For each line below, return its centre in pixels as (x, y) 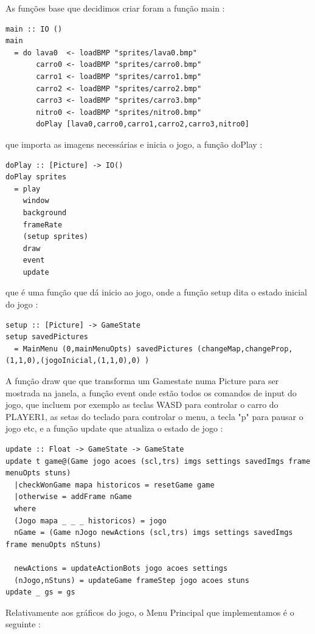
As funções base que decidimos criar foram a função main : (115, 8)
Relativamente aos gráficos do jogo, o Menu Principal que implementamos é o (150, 612)
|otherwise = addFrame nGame (73, 497)
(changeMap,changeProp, (245, 349)
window (36, 201)
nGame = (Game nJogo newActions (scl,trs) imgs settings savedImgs (154, 533)
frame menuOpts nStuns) (54, 544)
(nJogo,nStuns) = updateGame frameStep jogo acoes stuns (132, 580)
